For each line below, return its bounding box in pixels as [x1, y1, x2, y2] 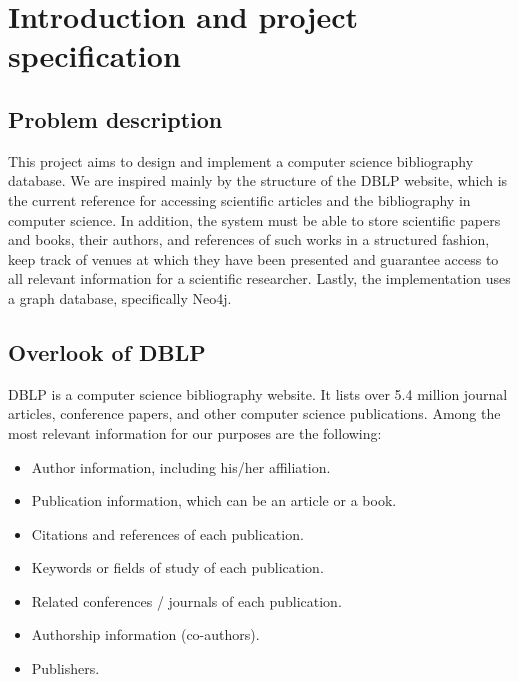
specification [8, 35, 181, 76]
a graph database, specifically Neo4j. [8, 287, 232, 308]
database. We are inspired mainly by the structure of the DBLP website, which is [8, 170, 508, 191]
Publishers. [31, 658, 100, 679]
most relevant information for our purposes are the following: [8, 422, 382, 443]
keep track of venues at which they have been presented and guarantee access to [8, 248, 499, 269]
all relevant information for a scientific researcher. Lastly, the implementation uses [8, 268, 511, 289]
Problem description [8, 103, 223, 134]
